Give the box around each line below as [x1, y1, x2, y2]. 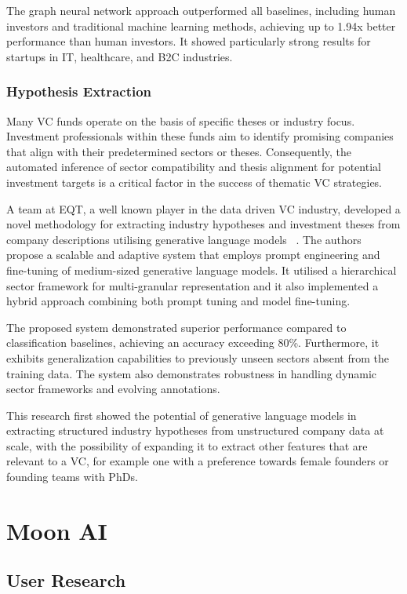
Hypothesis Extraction [6, 82, 152, 101]
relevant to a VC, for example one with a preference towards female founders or [6, 453, 389, 469]
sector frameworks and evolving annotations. [6, 381, 220, 397]
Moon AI [6, 514, 107, 546]
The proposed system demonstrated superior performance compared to [6, 319, 347, 335]
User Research [6, 568, 126, 592]
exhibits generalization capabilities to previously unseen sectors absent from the [6, 349, 389, 366]
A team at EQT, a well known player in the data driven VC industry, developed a [6, 200, 401, 217]
